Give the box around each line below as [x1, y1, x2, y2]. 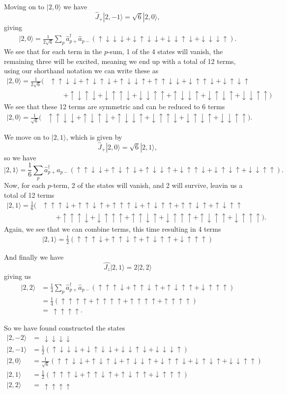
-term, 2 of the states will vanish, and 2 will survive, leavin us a [51, 180, 243, 190]
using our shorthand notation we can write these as [4, 65, 159, 76]
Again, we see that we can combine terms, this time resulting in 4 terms [4, 223, 221, 234]
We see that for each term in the [4, 46, 102, 57]
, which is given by [66, 131, 122, 142]
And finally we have [4, 251, 64, 262]
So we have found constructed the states [4, 323, 125, 333]
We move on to [4, 131, 50, 142]
